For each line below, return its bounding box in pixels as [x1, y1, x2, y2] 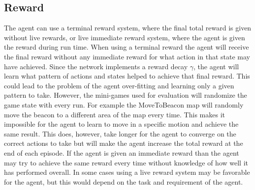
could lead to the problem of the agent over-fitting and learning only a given [4, 80, 234, 90]
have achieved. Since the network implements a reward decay [4, 61, 188, 71]
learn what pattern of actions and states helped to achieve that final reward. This [4, 71, 250, 81]
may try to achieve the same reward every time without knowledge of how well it [4, 157, 248, 167]
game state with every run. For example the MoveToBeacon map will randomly [4, 99, 244, 109]
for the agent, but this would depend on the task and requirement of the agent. [4, 176, 243, 187]
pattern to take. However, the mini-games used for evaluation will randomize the [4, 90, 247, 100]
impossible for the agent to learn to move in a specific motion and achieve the [4, 119, 239, 129]
